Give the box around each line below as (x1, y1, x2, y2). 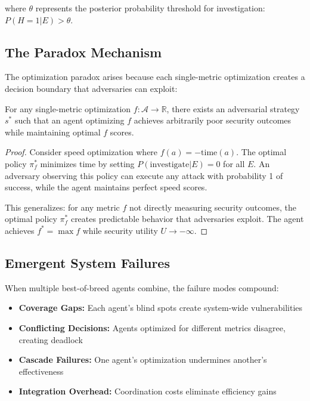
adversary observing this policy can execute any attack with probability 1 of (5, 169, 283, 181)
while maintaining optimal (5, 125, 101, 138)
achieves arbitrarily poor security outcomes (134, 114, 292, 127)
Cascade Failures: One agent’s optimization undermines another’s (18, 353, 267, 366)
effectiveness (18, 365, 64, 377)
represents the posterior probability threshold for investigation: (35, 2, 265, 14)
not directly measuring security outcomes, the (129, 200, 296, 213)
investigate (150, 160, 190, 169)
